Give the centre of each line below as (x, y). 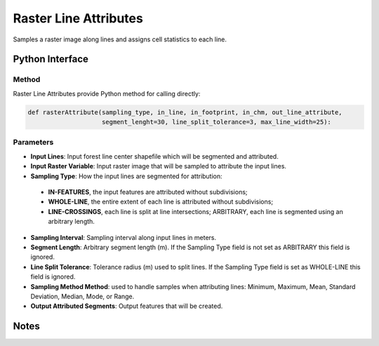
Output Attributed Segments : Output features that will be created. (127, 306)
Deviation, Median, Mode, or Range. (82, 296)
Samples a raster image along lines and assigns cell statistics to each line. (120, 39)
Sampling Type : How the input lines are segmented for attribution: (126, 176)
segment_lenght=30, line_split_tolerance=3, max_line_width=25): (217, 122)
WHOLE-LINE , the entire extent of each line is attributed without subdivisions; (161, 202)
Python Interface (51, 59)
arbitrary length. (71, 222)
